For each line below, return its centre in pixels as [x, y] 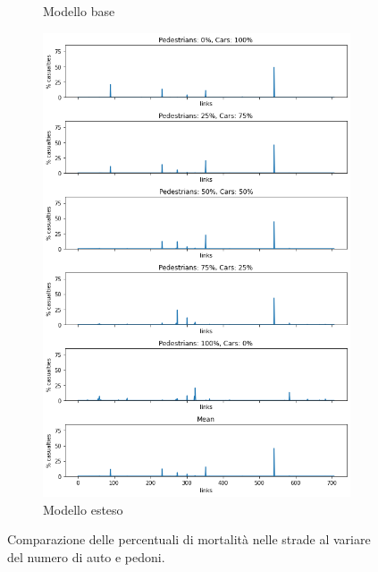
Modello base [79, 11]
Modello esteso [83, 509]
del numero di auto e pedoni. [86, 556]
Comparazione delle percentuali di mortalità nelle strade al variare [189, 539]
